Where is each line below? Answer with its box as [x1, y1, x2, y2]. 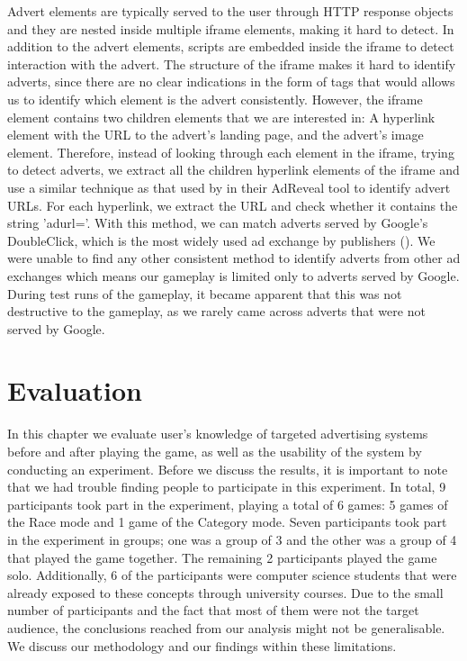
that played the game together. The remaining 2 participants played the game [7, 548, 437, 566]
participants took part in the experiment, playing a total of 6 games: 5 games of [7, 494, 448, 513]
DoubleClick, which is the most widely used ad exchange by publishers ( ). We [7, 231, 436, 249]
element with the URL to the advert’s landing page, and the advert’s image [7, 125, 424, 144]
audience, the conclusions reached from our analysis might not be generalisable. [7, 618, 445, 637]
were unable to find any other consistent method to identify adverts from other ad [7, 249, 461, 267]
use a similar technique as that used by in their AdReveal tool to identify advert [7, 177, 451, 196]
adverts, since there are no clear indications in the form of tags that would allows [7, 72, 455, 91]
